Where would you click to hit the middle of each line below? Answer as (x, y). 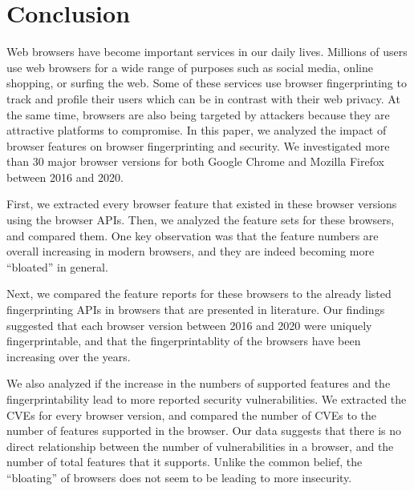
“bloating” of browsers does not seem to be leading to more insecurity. (179, 477)
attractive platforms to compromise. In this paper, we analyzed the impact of (197, 130)
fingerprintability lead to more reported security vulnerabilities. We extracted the (207, 399)
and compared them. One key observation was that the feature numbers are (193, 235)
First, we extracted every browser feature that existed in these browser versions (202, 204)
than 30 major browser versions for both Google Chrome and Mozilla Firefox (195, 161)
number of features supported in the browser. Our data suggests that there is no (204, 431)
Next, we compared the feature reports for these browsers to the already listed (199, 294)
